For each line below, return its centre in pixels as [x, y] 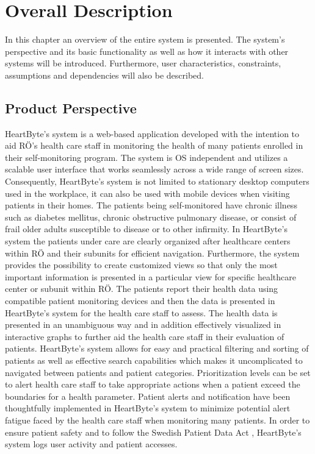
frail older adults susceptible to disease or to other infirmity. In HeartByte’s [146, 229]
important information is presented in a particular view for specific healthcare [150, 276]
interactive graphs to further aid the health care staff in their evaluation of [145, 336]
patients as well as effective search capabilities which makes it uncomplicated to [154, 360]
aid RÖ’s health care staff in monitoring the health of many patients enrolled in [154, 145]
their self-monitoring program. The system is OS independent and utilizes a [147, 157]
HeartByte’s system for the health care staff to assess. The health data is [141, 312]
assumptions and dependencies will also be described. [105, 75]
